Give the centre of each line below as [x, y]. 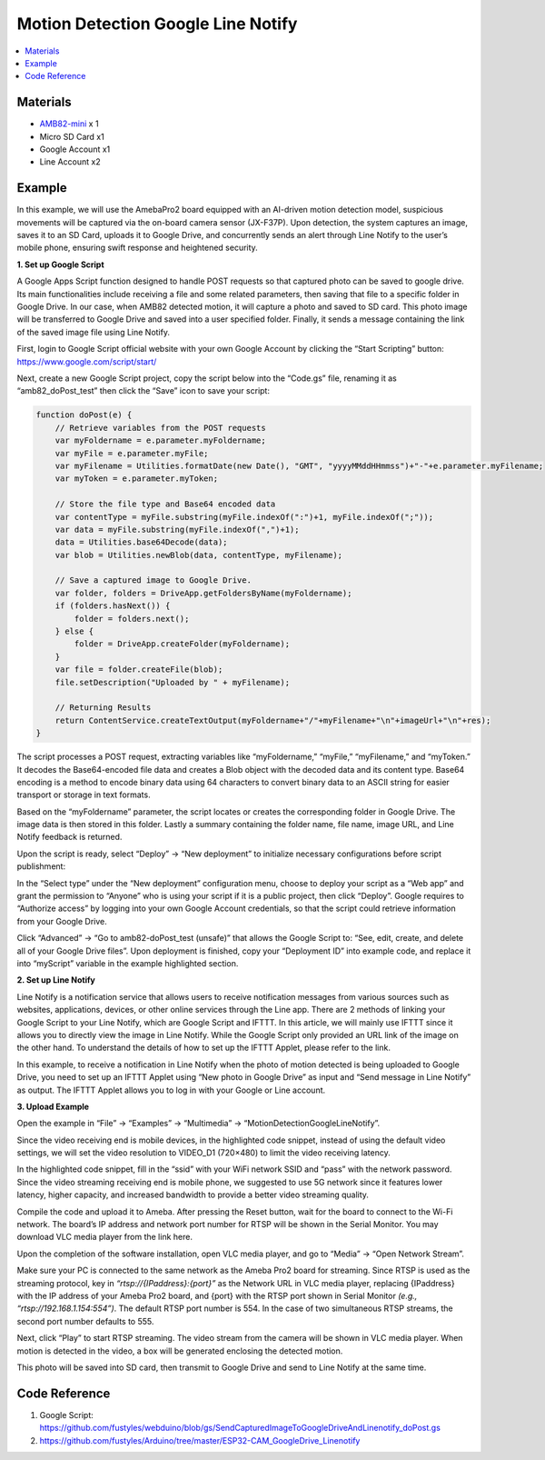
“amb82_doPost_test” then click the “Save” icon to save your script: [143, 391]
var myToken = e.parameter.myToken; [136, 479]
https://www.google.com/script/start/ [87, 361]
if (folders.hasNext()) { [113, 606]
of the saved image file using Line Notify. [93, 332]
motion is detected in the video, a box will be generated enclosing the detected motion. [180, 1351]
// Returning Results [103, 708]
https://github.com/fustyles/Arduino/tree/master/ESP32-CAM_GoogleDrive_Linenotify [200, 1440]
